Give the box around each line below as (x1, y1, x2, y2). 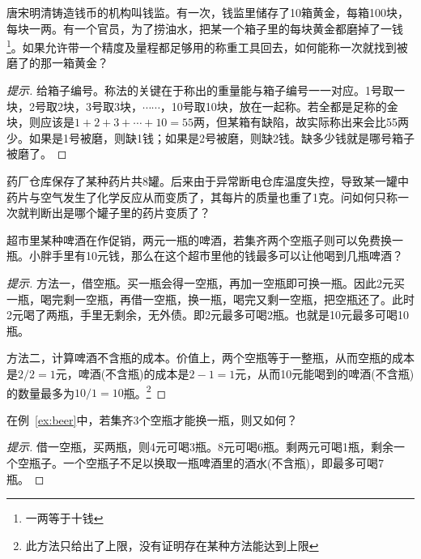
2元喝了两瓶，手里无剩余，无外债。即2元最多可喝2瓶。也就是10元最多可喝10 (6, 306, 409, 323)
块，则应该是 (6, 113, 74, 130)
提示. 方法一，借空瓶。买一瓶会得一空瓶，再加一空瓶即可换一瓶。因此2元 (6, 274, 393, 291)
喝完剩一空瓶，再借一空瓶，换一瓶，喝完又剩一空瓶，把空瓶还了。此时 (40, 290, 415, 307)
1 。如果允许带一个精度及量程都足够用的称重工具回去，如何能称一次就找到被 (6, 36, 408, 55)
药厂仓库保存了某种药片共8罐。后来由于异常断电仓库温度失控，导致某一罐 (6, 173, 398, 189)
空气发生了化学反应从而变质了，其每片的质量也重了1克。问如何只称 (40, 188, 398, 205)
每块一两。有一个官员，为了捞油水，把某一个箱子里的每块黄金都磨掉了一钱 (6, 19, 403, 36)
